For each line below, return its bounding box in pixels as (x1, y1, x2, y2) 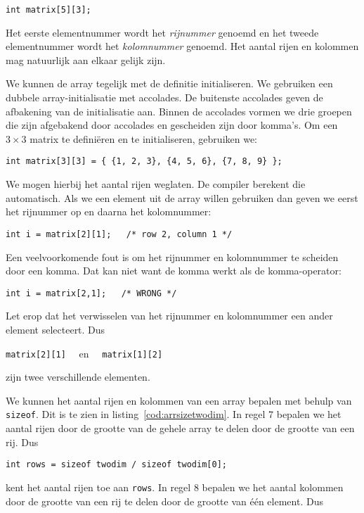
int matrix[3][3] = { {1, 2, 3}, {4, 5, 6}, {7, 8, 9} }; (6, 156, 282, 167)
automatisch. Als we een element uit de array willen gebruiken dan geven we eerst (6, 190, 358, 205)
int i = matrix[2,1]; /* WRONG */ (6, 288, 177, 298)
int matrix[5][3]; (6, 5, 91, 15)
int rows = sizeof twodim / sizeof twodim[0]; (6, 460, 227, 470)
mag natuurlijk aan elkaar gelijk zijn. (6, 52, 166, 67)
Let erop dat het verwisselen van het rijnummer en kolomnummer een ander (6, 308, 333, 323)
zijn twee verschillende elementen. (6, 369, 150, 384)
